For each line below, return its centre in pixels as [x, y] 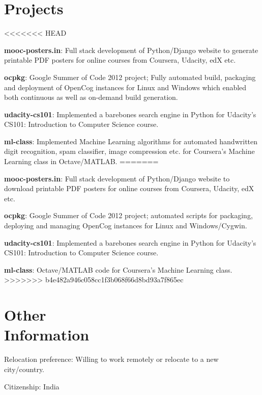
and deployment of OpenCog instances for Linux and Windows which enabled [125, 87]
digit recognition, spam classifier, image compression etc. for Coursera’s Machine [129, 151]
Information [47, 335]
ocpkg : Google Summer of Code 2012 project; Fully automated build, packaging [130, 77]
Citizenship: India [32, 386]
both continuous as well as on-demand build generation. [91, 97]
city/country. [24, 369]
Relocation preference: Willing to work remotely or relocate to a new [111, 359]
